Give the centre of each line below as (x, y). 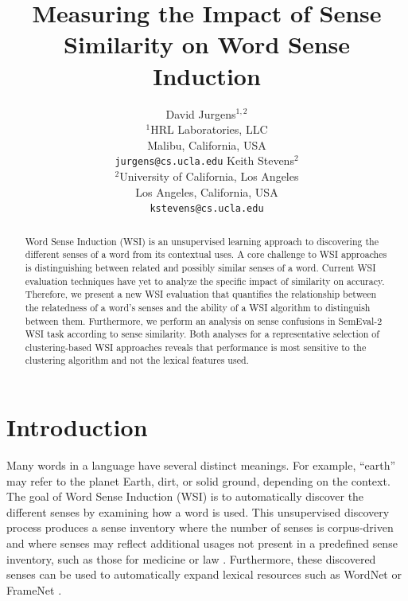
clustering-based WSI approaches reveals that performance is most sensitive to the (196, 347)
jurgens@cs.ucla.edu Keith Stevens (204, 160)
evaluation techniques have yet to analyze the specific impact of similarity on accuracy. (205, 281)
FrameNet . (34, 589)
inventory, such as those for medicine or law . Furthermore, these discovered (191, 558)
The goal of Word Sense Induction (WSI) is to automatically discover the (185, 496)
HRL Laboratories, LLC (209, 129)
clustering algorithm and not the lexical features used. (137, 360)
